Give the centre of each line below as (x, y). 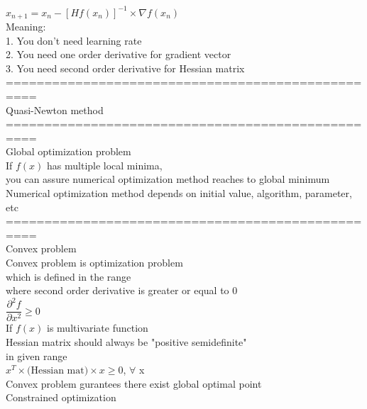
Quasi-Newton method (55, 110)
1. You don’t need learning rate (74, 40)
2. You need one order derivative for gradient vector (119, 54)
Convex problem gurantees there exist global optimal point (134, 383)
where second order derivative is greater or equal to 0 (122, 290)
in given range (37, 355)
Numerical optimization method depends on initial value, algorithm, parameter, (179, 193)
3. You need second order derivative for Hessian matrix (125, 68)
